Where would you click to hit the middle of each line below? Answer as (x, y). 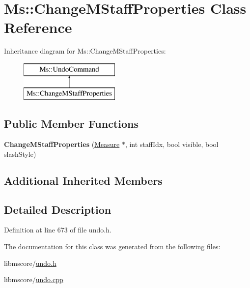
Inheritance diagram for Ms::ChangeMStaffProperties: (85, 51)
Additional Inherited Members (83, 180)
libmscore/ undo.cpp (34, 279)
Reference (38, 27)
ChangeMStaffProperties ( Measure (62, 144)
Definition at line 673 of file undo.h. (58, 230)
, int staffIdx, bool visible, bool (172, 144)
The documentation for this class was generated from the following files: (112, 246)
